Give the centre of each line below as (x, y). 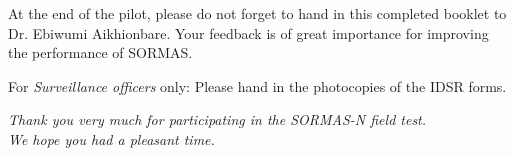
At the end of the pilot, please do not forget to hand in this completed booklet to (257, 13)
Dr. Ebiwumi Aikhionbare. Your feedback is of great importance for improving (248, 32)
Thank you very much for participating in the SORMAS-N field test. (217, 119)
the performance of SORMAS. (100, 52)
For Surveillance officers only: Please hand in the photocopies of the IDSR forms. (257, 85)
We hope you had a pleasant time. (111, 138)
